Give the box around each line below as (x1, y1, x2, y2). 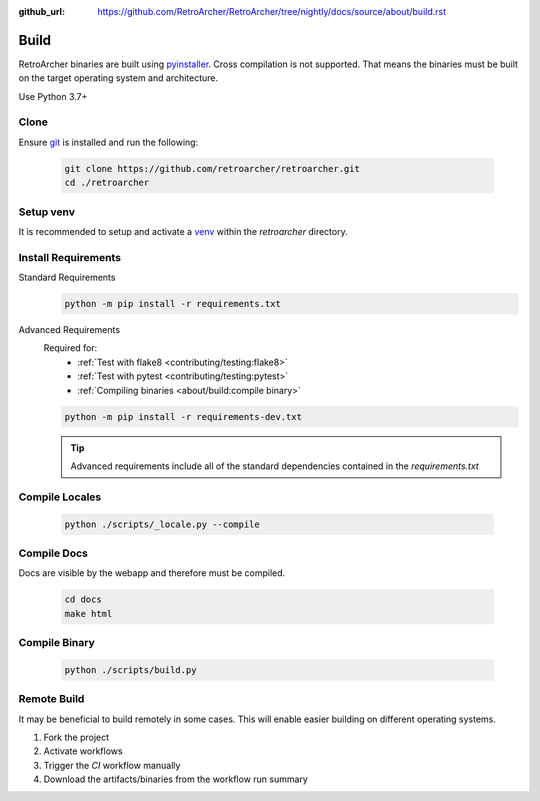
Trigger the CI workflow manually (43, 759, 181, 771)
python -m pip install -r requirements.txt (64, 298, 282, 310)
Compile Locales (18, 490, 102, 504)
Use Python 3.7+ (18, 90, 88, 102)
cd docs (64, 594, 102, 605)
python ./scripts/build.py (64, 664, 197, 675)
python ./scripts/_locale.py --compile (64, 518, 260, 530)
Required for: (43, 342, 98, 354)
